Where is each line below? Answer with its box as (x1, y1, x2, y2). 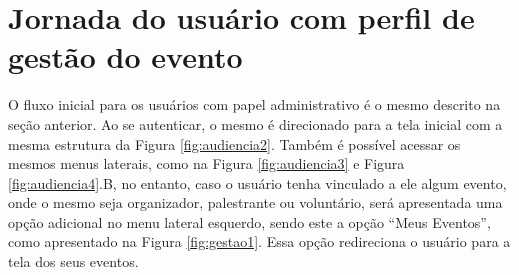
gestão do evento (8, 36, 243, 77)
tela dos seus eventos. (8, 251, 139, 272)
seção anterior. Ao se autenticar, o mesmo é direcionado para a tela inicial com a (8, 113, 503, 134)
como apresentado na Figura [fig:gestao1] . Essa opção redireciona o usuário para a (8, 231, 511, 252)
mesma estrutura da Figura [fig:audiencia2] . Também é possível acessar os (8, 133, 461, 154)
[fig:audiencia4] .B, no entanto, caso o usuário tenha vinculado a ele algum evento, (8, 172, 507, 193)
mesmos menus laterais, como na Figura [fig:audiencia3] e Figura (8, 153, 405, 174)
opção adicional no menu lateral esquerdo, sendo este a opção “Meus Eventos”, (8, 211, 491, 232)
